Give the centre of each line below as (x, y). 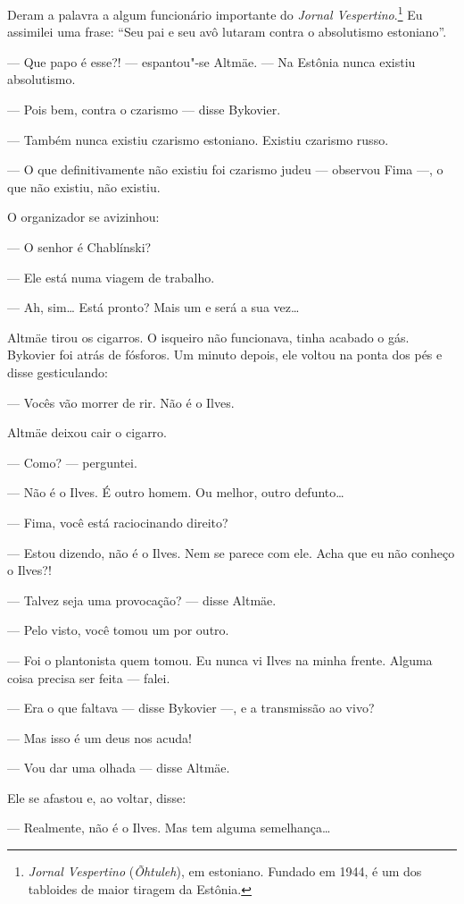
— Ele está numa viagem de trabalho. (111, 277)
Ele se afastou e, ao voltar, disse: (97, 797)
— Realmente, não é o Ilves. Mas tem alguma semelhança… (169, 828)
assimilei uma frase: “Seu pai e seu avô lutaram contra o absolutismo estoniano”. (227, 32)
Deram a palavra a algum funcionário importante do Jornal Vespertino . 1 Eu (215, 13)
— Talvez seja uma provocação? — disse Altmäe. (142, 600)
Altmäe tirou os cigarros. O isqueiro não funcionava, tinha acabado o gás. (208, 337)
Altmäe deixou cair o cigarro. (87, 432)
